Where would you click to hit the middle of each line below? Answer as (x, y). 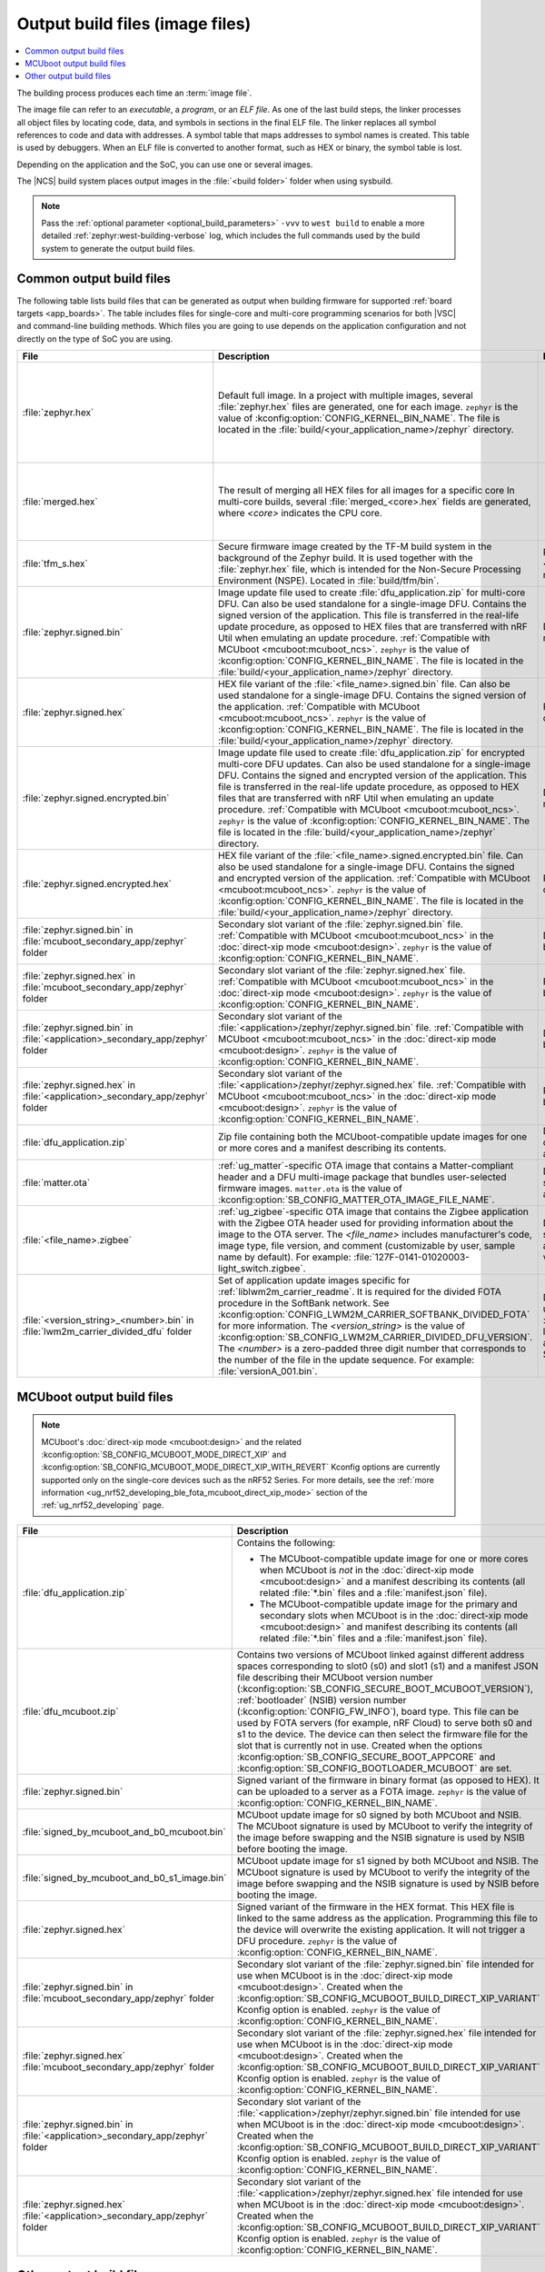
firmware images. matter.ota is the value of (311, 1189)
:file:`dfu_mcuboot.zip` (70, 1711)
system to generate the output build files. (118, 248)
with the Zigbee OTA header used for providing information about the (366, 1223)
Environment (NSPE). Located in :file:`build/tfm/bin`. (329, 581)
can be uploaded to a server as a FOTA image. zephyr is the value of (381, 1791)
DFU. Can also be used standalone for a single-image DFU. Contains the (372, 604)
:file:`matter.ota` (56, 1183)
